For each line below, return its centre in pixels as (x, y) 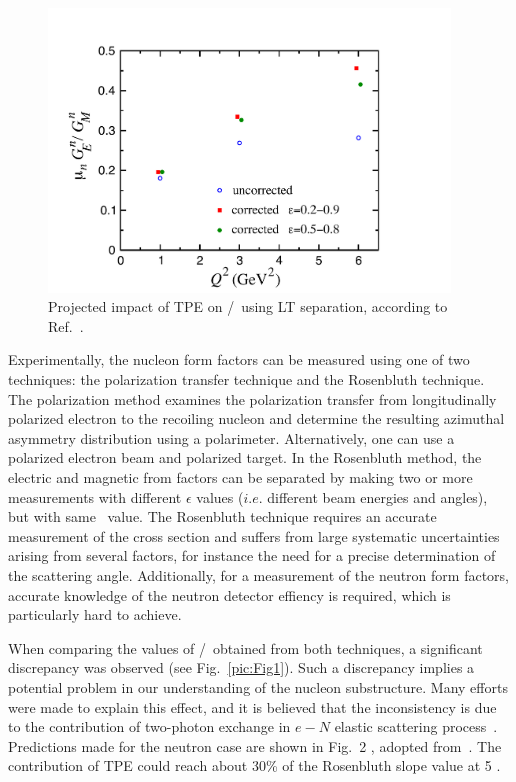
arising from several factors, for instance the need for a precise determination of (252, 555)
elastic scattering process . (416, 726)
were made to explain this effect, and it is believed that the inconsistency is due (252, 706)
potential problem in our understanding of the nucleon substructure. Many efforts (258, 686)
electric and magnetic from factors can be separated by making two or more (240, 477)
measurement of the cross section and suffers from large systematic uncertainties (254, 535)
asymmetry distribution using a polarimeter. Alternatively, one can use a (231, 437)
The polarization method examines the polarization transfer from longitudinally (252, 398)
